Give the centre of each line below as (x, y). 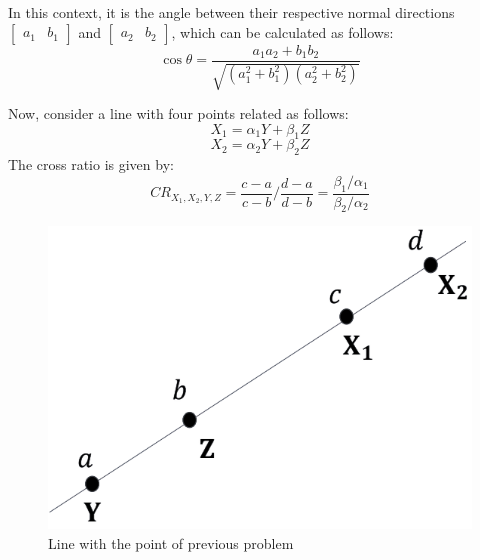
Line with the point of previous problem (171, 542)
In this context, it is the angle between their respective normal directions (231, 12)
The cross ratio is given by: (91, 164)
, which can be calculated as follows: (282, 31)
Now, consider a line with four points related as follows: (178, 113)
